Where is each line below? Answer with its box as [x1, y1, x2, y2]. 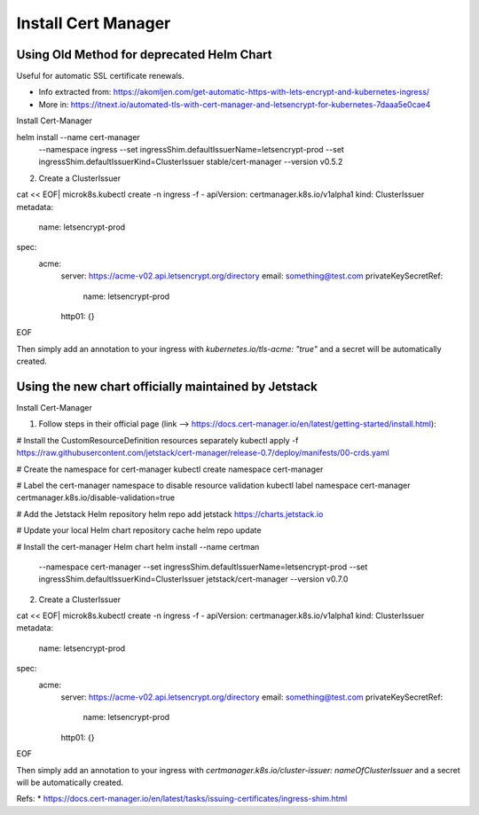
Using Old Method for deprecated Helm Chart [16, 47, 272, 62]
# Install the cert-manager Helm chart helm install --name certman [16, 541, 260, 552]
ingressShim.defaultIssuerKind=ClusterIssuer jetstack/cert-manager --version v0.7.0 [38, 574, 349, 584]
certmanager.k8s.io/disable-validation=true [16, 492, 176, 503]
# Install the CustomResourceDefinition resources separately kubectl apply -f [16, 435, 299, 445]
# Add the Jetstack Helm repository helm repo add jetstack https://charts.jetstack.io [16, 508, 324, 519]
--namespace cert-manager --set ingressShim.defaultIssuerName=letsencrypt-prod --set [38, 561, 368, 572]
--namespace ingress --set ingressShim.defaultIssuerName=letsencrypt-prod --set [38, 145, 345, 155]
